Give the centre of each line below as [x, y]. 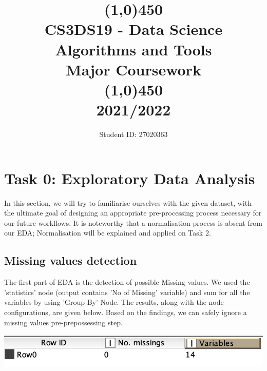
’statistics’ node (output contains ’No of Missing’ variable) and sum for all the [127, 292]
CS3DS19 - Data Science [133, 29]
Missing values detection [71, 260]
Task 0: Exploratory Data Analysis [130, 178]
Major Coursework [133, 69]
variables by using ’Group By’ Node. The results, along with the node [114, 302]
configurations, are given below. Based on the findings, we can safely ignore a [126, 312]
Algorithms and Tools [133, 49]
